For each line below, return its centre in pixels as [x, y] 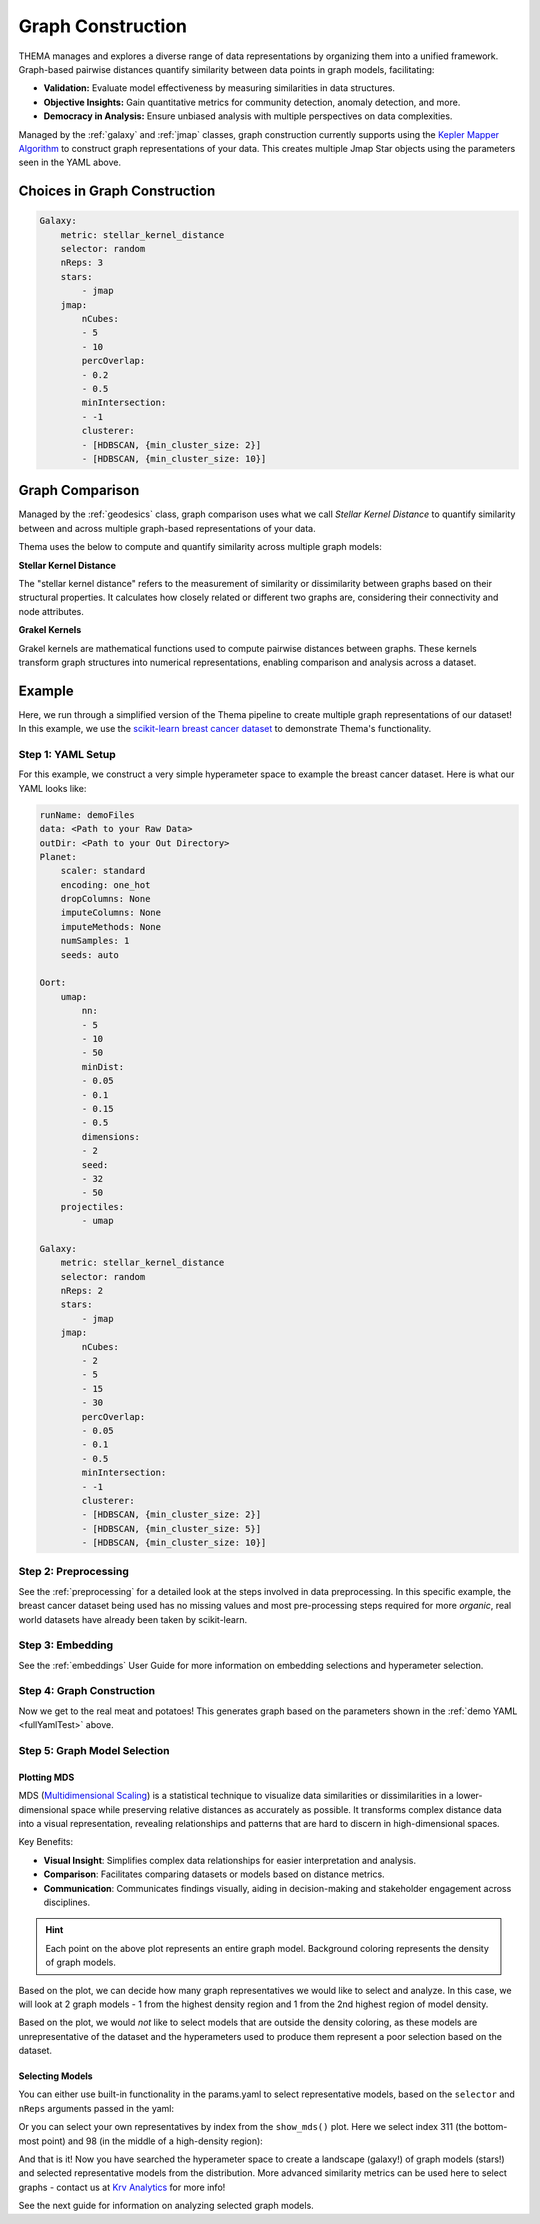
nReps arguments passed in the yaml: [96, 2108]
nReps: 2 [82, 1291]
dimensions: [110, 1136]
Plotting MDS [46, 1777]
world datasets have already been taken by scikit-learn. [133, 1619]
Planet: [58, 856]
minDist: [103, 1066]
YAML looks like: [52, 788]
